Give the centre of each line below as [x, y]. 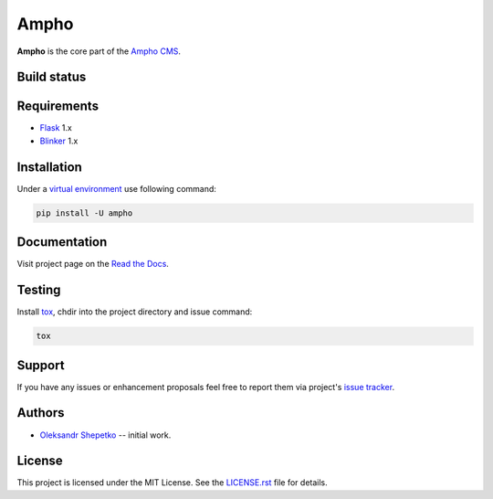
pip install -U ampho [84, 213]
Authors [41, 413]
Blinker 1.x [59, 141]
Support [41, 365]
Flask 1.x [56, 128]
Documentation [62, 242]
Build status [52, 77]
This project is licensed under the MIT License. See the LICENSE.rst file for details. [172, 483]
